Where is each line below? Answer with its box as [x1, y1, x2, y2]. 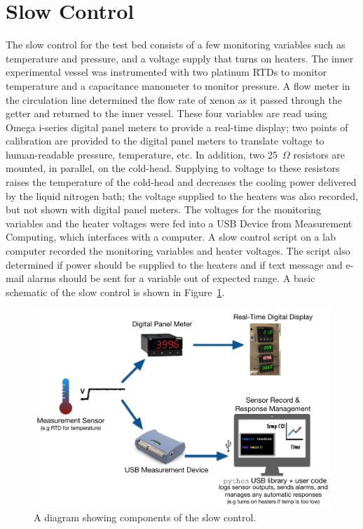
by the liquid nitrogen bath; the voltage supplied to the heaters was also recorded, [6, 188, 358, 203]
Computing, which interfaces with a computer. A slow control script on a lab [6, 229, 336, 244]
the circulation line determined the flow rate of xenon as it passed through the [6, 92, 342, 107]
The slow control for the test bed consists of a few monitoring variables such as [6, 37, 345, 52]
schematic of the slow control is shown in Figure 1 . [6, 284, 225, 299]
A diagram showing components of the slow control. [34, 510, 256, 525]
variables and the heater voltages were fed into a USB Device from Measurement [6, 215, 352, 230]
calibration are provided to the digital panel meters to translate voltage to [6, 133, 324, 148]
